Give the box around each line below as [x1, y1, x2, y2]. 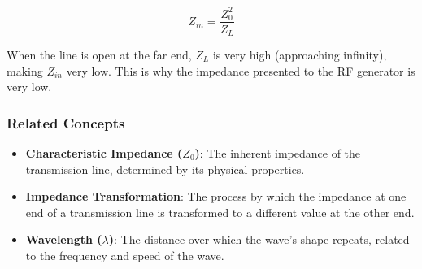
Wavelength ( [25, 231, 102, 248]
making [7, 62, 43, 79]
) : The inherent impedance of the [194, 145, 361, 162]
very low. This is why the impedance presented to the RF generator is [66, 62, 415, 79]
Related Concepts [7, 112, 125, 132]
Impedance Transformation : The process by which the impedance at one [25, 188, 407, 205]
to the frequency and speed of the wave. [25, 246, 224, 263]
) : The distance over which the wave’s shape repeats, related [108, 231, 410, 248]
